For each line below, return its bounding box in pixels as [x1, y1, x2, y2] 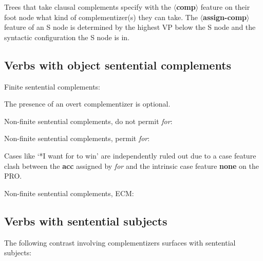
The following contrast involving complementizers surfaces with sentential [4, 237, 236, 248]
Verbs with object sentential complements [4, 57, 232, 73]
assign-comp [203, 11, 247, 22]
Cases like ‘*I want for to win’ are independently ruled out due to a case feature [4, 150, 256, 161]
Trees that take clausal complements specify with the [4, 2, 172, 12]
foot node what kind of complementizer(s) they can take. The [4, 11, 198, 22]
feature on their [200, 2, 250, 12]
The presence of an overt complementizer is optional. [4, 98, 171, 109]
